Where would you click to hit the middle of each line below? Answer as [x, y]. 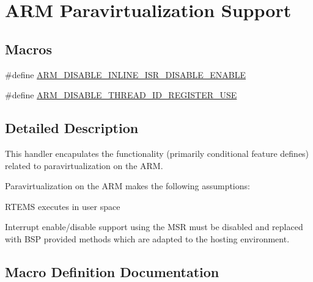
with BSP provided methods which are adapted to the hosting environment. [147, 238]
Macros [28, 49]
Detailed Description [72, 128]
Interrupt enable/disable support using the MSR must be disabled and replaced [154, 227]
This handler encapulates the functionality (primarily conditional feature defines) [157, 153]
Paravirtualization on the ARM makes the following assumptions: [127, 186]
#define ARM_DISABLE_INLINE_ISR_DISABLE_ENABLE [125, 74]
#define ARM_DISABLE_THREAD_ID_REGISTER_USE [121, 95]
